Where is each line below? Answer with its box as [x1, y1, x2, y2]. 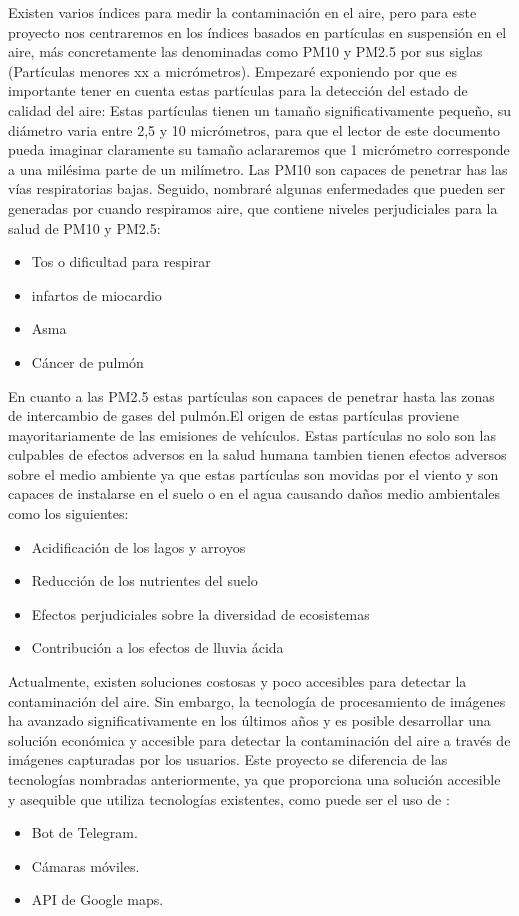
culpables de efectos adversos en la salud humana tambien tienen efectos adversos [8, 444, 507, 465]
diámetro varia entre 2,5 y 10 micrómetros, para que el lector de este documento [8, 119, 500, 140]
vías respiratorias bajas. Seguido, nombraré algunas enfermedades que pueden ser [8, 178, 506, 199]
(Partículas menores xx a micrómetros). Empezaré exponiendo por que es [8, 60, 457, 81]
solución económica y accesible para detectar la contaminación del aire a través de [8, 729, 511, 750]
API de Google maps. [31, 889, 164, 910]
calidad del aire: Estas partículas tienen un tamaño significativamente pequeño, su [8, 99, 512, 120]
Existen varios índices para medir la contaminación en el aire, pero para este [8, 2, 477, 22]
